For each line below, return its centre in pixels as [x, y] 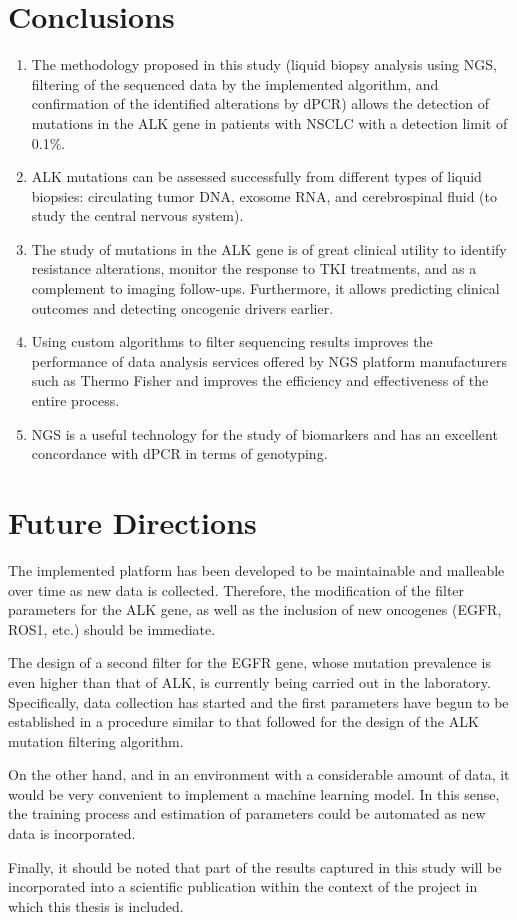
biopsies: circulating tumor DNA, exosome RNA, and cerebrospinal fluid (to [264, 195]
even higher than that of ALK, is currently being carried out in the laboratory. [249, 681]
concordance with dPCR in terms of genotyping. [179, 453]
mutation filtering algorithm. [96, 740]
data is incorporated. [72, 833]
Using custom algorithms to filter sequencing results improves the [232, 341]
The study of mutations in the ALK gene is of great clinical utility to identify [269, 248]
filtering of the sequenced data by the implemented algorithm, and [235, 83]
